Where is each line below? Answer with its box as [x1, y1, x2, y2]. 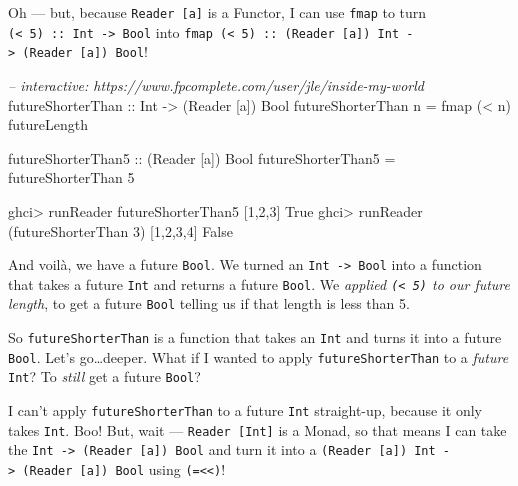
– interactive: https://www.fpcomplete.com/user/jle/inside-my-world [8, 74, 424, 95]
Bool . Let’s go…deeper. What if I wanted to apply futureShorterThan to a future [8, 346, 509, 367]
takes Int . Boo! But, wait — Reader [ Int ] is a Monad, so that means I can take [8, 419, 507, 440]
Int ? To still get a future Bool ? [8, 366, 201, 387]
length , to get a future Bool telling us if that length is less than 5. [8, 293, 410, 314]
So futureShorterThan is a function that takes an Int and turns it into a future [8, 327, 502, 348]
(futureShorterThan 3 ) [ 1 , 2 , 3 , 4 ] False [8, 220, 233, 241]
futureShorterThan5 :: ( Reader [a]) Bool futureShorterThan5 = [8, 147, 396, 168]
